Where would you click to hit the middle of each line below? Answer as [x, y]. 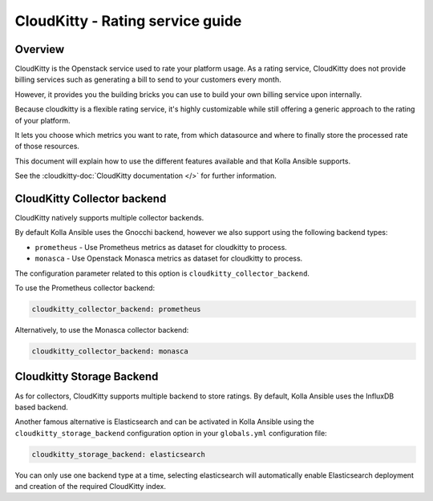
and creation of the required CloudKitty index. [90, 487]
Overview [40, 49]
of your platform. [43, 120]
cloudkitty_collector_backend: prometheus [116, 309]
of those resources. [47, 146]
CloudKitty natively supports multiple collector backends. [109, 218]
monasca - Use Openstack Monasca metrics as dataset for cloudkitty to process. [169, 259]
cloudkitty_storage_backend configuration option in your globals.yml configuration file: [171, 433]
